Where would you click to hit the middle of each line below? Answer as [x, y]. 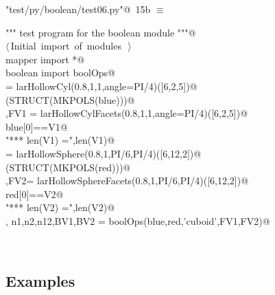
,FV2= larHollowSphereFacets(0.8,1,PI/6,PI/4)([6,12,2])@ [127, 181]
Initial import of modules [66, 46]
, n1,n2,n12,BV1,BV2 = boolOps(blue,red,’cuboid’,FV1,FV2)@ [138, 220]
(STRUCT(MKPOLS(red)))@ [68, 167]
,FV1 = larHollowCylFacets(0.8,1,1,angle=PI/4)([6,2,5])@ [127, 113]
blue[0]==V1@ [37, 126]
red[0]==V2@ [35, 194]
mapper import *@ [45, 59]
